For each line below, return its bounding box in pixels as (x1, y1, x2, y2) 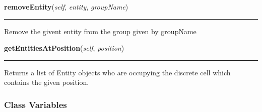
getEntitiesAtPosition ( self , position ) (4, 43, 124, 53)
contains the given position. (4, 77, 89, 87)
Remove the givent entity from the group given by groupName (4, 26, 196, 36)
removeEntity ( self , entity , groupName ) (4, 2, 128, 12)
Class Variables (4, 98, 67, 110)
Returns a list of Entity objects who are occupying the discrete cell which (4, 67, 231, 77)
